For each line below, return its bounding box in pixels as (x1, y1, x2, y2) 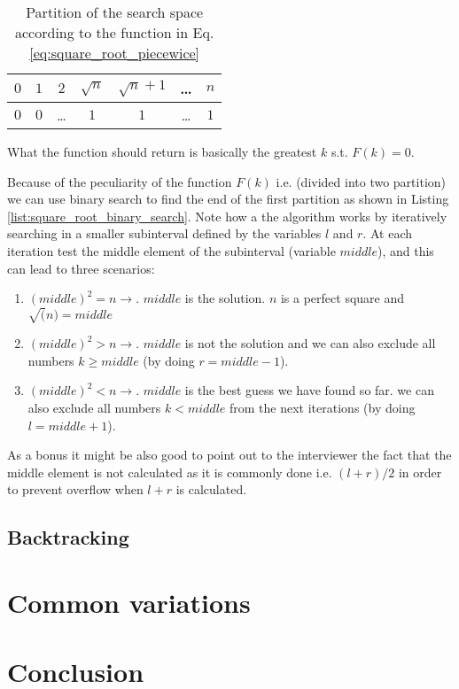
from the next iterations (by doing (229, 399, 416, 417)
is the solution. (184, 289, 266, 307)
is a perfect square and (280, 289, 405, 307)
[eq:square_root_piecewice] (29, 43, 200, 63)
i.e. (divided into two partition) (276, 172, 447, 190)
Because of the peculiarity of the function (7, 172, 232, 190)
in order (398, 462, 442, 481)
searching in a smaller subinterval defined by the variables (7, 224, 322, 243)
